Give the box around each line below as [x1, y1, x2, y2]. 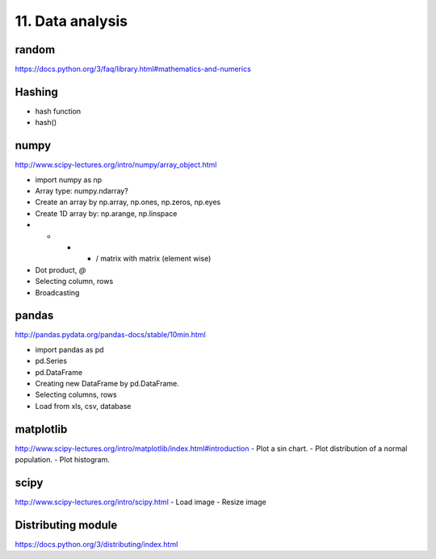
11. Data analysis [15, 12, 128, 30]
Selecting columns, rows [35, 390, 117, 399]
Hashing [15, 85, 58, 98]
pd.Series [35, 356, 68, 366]
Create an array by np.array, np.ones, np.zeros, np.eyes [35, 198, 221, 207]
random [15, 43, 56, 56]
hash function [35, 106, 82, 116]
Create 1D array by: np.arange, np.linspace [35, 208, 178, 218]
